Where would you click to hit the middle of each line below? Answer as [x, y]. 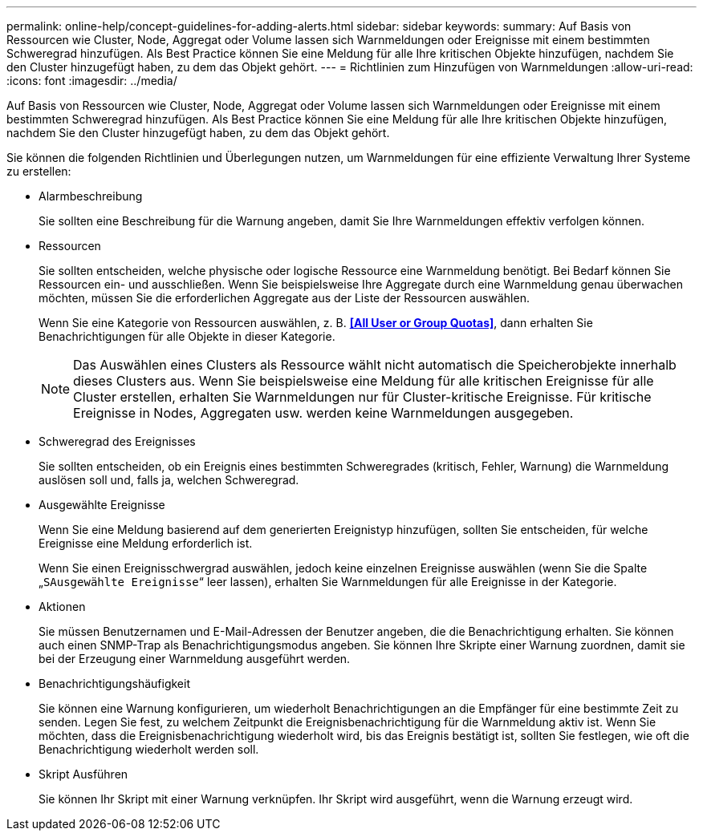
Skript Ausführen [83, 774]
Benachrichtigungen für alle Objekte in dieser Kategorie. [187, 336]
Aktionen [62, 607]
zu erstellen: [39, 171]
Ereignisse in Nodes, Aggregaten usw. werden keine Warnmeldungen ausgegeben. [323, 413]
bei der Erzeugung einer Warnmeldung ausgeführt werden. [195, 659]
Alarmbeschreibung [91, 196]
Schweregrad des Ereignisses [117, 441]
